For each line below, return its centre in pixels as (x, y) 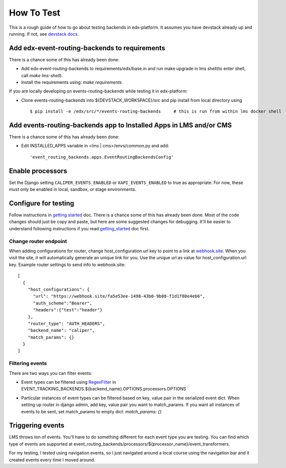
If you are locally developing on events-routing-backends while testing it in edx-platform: (98, 91)
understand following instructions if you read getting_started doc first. (79, 228)
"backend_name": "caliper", (61, 330)
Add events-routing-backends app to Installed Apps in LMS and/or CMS (120, 125)
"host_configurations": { (59, 289)
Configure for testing (42, 203)
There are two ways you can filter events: (51, 373)
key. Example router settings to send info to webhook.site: (67, 265)
